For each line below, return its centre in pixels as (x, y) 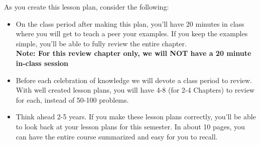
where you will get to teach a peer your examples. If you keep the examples (132, 33)
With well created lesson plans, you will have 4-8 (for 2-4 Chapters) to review (135, 90)
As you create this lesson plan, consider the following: (87, 7)
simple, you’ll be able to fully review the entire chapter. (101, 43)
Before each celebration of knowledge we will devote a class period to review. (134, 80)
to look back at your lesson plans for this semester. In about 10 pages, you (130, 126)
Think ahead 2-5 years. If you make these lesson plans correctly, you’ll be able (136, 117)
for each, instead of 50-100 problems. (72, 99)
